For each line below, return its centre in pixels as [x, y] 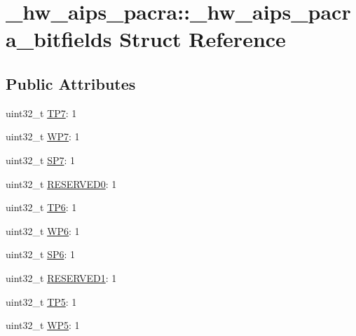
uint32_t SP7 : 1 [41, 160]
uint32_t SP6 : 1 [41, 254]
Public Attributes [71, 83]
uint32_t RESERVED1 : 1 [61, 277]
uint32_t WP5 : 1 [43, 325]
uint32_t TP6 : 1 [41, 207]
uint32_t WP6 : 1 [43, 230]
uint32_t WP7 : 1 [43, 136]
